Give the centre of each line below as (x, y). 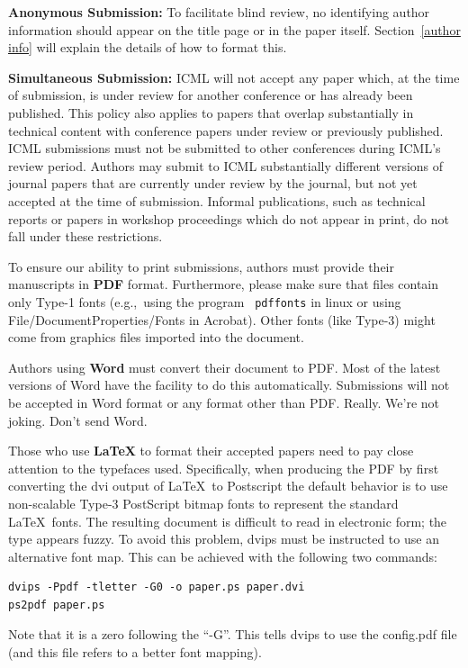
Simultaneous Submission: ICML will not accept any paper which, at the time (234, 77)
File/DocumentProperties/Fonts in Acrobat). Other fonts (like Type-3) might (222, 319)
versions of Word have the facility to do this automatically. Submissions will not (229, 385)
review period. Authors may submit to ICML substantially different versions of (226, 165)
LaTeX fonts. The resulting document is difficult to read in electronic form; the (228, 521)
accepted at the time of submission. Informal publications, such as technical (217, 200)
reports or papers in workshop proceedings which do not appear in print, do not (229, 218)
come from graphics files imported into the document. (156, 337)
